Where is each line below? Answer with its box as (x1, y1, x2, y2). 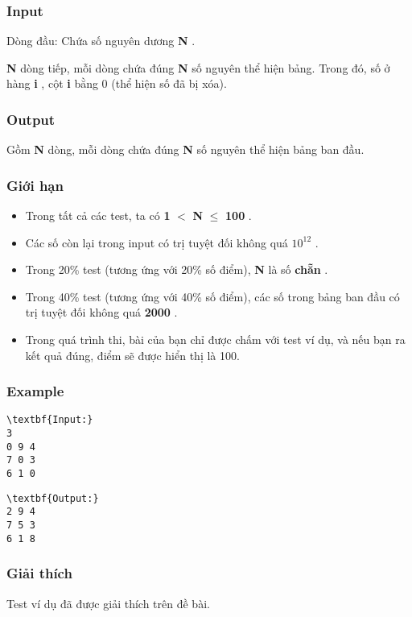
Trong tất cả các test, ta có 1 (25, 207, 171, 224)
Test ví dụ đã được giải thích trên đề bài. (6, 594, 210, 611)
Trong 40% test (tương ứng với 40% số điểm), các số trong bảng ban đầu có (25, 288, 400, 304)
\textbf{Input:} (6, 414, 93, 426)
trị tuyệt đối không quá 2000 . (25, 304, 178, 321)
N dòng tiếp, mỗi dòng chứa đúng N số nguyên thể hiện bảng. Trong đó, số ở (6, 59, 390, 76)
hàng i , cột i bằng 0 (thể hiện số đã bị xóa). (6, 75, 227, 92)
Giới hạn (6, 175, 64, 195)
